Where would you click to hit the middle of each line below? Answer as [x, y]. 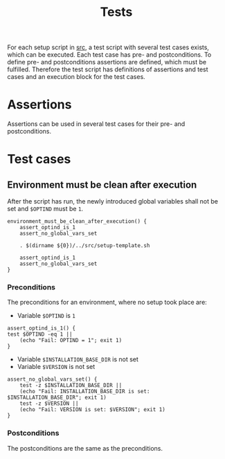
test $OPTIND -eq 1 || [40, 334]
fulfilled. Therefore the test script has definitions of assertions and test [108, 69]
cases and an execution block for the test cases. [76, 77]
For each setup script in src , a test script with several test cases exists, [108, 47]
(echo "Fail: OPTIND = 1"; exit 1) [71, 341]
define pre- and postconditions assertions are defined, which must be [107, 62]
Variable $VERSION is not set [56, 367]
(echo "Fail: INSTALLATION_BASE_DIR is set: [85, 392]
